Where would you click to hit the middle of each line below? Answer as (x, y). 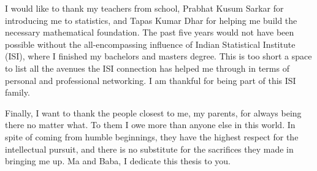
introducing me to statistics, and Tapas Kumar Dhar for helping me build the (151, 20)
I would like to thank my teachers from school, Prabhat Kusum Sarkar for (144, 8)
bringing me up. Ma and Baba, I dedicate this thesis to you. (118, 161)
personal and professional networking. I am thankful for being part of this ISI (151, 80)
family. (17, 92)
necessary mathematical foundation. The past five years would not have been (150, 32)
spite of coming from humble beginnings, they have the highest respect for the (152, 136)
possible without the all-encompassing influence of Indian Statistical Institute (150, 44)
